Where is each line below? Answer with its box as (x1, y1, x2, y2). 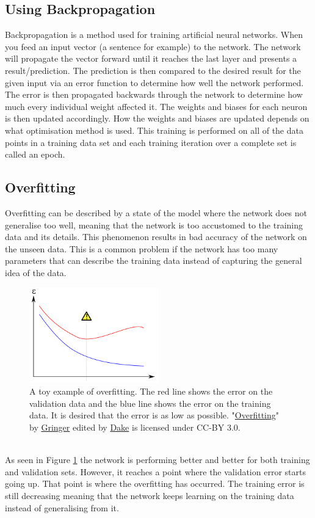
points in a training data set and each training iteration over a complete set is (5, 136, 297, 148)
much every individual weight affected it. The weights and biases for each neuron (5, 100, 308, 112)
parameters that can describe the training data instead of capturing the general (5, 254, 302, 267)
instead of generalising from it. (5, 501, 119, 514)
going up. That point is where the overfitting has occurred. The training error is (5, 477, 305, 490)
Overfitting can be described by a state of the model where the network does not (5, 206, 308, 219)
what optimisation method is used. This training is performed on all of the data (5, 123, 303, 136)
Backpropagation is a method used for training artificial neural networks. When (5, 28, 303, 41)
